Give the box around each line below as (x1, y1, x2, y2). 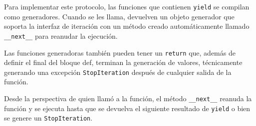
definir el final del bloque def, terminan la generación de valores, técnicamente (4, 57, 243, 67)
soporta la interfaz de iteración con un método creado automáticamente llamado (4, 21, 250, 31)
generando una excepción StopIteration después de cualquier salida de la (4, 66, 232, 77)
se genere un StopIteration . (4, 113, 93, 123)
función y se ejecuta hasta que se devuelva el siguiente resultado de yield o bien (4, 103, 251, 113)
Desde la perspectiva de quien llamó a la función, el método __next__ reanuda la (4, 93, 252, 103)
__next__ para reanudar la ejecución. (4, 30, 118, 41)
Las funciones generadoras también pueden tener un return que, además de (4, 47, 236, 58)
